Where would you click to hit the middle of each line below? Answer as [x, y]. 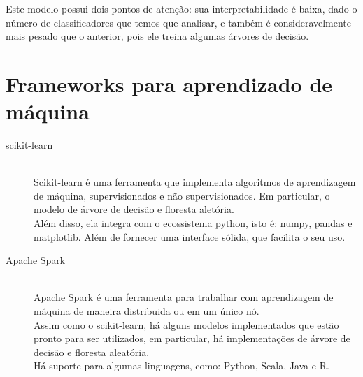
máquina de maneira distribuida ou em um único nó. [147, 311]
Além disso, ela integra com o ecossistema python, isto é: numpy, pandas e [193, 223]
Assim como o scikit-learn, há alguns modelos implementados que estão [186, 324]
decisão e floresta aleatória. [92, 352]
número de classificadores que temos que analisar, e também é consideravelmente [179, 22]
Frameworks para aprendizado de [169, 83]
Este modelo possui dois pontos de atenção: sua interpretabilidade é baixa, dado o [181, 8]
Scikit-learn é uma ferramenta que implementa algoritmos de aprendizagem [195, 182]
